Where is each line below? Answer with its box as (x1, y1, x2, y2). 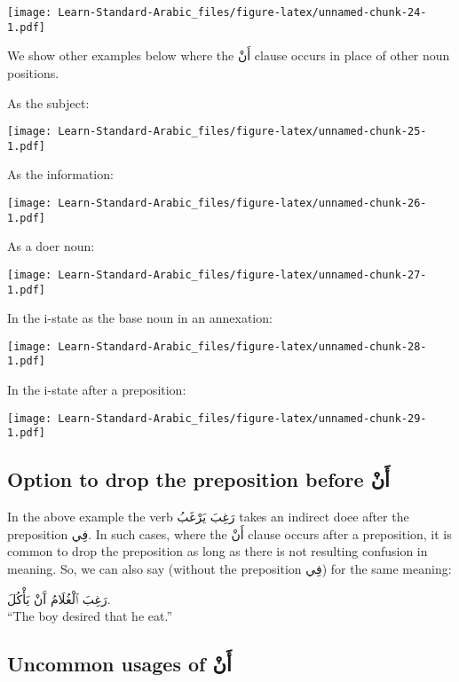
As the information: (7, 165, 114, 184)
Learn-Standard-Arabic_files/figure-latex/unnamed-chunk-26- (58, 197, 427, 209)
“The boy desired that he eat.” (7, 607, 172, 625)
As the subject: (7, 93, 90, 112)
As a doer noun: (7, 237, 95, 255)
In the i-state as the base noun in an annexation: (7, 309, 273, 327)
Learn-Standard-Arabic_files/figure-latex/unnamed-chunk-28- (58, 340, 427, 353)
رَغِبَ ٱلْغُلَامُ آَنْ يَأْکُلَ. (7, 589, 111, 608)
